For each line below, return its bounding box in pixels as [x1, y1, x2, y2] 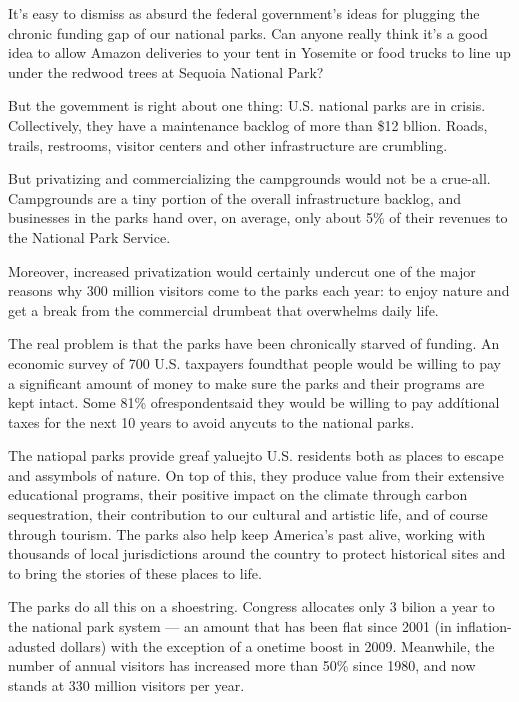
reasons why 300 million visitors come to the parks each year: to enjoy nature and [8, 280, 510, 301]
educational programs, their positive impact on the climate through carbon [8, 484, 468, 505]
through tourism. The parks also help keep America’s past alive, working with [8, 523, 486, 544]
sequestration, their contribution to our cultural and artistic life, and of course [8, 504, 488, 525]
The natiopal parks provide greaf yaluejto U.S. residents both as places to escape [8, 445, 504, 466]
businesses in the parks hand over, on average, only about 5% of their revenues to [8, 207, 508, 228]
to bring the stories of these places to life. [8, 562, 262, 583]
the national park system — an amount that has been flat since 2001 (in [8, 616, 452, 637]
